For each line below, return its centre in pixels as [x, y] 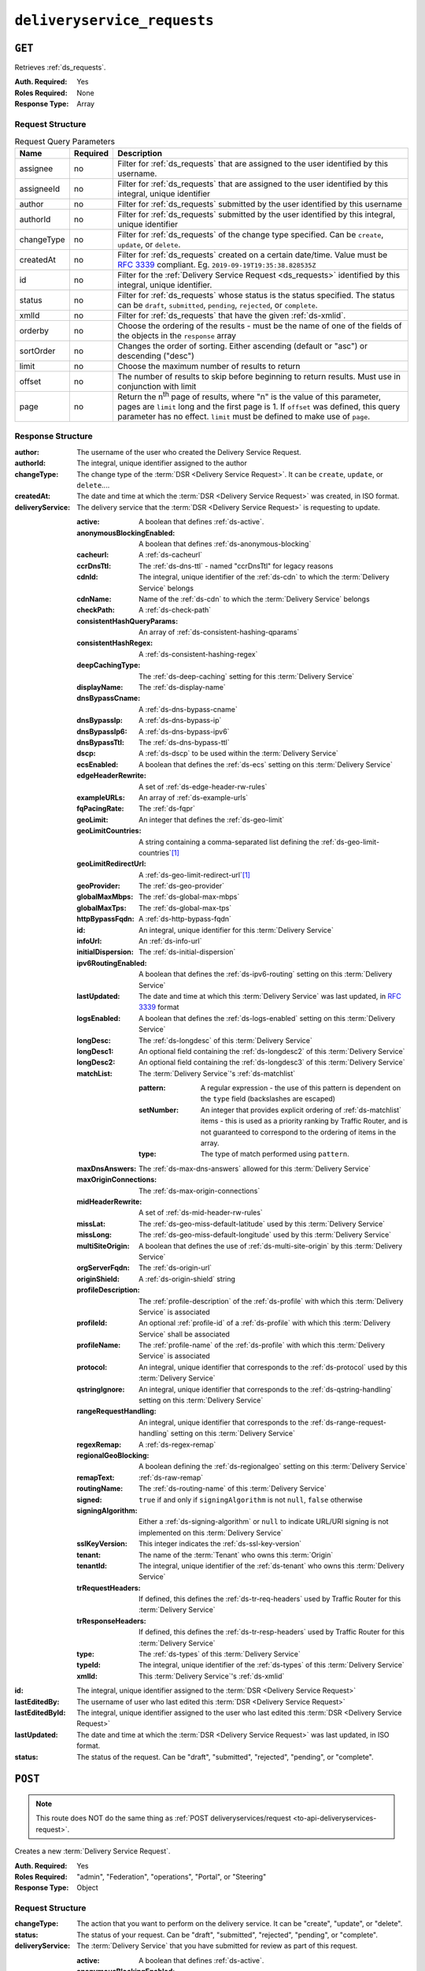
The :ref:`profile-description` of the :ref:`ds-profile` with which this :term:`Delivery [271, 1301]
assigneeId [40, 188]
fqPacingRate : [100, 809]
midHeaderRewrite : [109, 1202]
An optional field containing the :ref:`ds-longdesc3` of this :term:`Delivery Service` [272, 1062]
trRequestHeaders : [109, 1588]
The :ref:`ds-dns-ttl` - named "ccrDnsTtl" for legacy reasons [236, 566]
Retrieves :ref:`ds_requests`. [60, 68]
